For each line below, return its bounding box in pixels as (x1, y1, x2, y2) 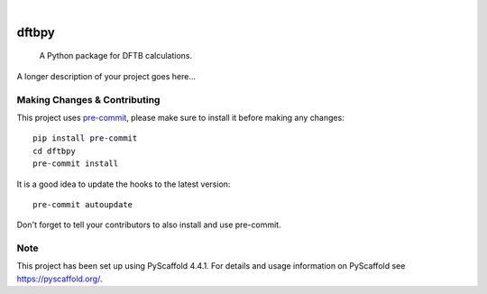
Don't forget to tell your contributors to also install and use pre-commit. (16, 219, 281, 230)
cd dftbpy (32, 145, 76, 156)
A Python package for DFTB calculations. (39, 51, 193, 61)
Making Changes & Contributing (16, 93, 161, 106)
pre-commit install (32, 159, 119, 169)
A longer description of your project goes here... (16, 70, 196, 81)
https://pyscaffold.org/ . (16, 273, 103, 284)
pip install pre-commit (32, 133, 138, 143)
